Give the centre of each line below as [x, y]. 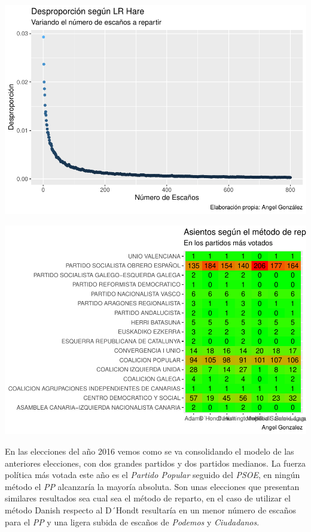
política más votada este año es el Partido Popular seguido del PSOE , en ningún [153, 475]
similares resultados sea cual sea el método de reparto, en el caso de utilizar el [148, 498]
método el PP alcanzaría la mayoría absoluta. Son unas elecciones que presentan [152, 486]
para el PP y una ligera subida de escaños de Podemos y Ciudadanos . [132, 522]
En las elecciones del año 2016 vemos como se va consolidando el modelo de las [150, 451]
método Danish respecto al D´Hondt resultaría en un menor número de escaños [151, 510]
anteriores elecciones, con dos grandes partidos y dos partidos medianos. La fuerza [155, 463]
